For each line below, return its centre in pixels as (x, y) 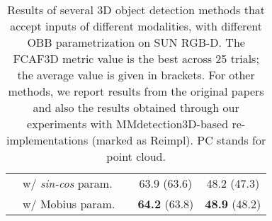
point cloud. (136, 156)
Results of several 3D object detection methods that (136, 10)
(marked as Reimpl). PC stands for (179, 140)
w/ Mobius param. (69, 204)
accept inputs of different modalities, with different (136, 26)
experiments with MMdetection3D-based (128, 124)
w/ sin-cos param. (68, 183)
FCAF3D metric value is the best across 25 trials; (136, 58)
